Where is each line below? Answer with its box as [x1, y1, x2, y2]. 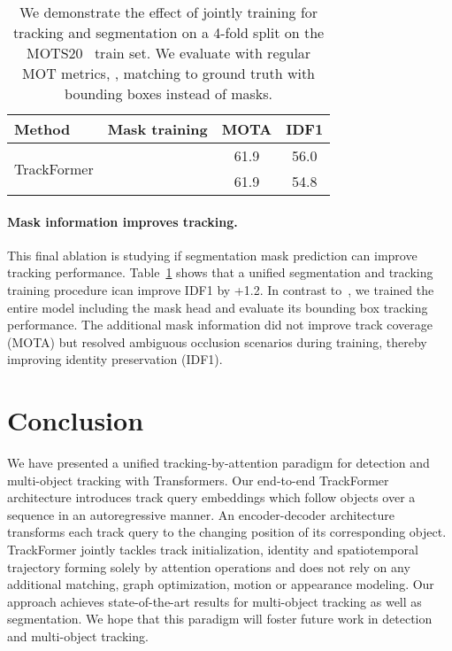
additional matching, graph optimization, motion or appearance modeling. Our [7, 575, 434, 593]
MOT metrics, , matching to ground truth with [22, 63, 316, 83]
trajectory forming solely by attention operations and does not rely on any [7, 557, 410, 576]
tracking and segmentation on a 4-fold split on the [12, 22, 325, 43]
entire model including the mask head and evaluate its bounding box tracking [7, 298, 428, 316]
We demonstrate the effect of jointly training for [19, 2, 318, 22]
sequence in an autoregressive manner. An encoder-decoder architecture [7, 505, 395, 523]
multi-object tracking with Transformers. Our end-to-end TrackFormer [7, 470, 389, 489]
